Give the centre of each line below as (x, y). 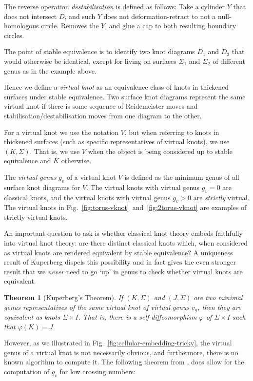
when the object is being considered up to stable (160, 151)
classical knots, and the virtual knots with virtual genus (87, 197)
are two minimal (218, 297)
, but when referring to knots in (172, 132)
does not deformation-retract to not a (160, 16)
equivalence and (28, 161)
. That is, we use (55, 151)
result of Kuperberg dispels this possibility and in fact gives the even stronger (120, 262)
